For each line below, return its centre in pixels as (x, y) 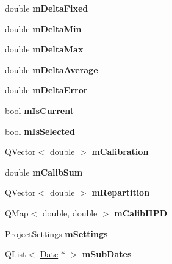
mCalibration (120, 152)
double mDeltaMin (43, 28)
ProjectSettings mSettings (56, 233)
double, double (70, 212)
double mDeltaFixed (47, 8)
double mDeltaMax (44, 49)
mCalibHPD (141, 212)
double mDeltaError (46, 90)
